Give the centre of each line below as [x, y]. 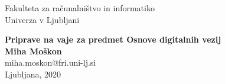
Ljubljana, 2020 [33, 74]
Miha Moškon [33, 51]
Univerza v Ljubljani [42, 19]
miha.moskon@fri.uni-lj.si [50, 62]
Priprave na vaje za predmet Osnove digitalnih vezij [113, 39]
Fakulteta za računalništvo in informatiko [80, 8]
